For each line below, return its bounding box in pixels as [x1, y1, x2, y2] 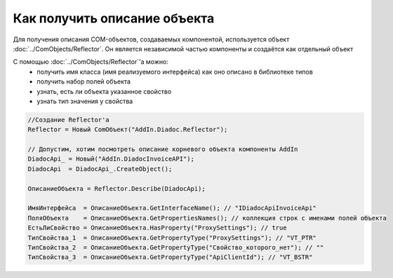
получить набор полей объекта [36, 77, 131, 86]
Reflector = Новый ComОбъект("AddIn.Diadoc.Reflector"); [27, 126, 228, 133]
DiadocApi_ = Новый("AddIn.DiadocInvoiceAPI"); [27, 155, 194, 163]
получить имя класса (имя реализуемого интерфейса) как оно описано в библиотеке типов [36, 67, 314, 76]
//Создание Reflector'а [27, 116, 110, 124]
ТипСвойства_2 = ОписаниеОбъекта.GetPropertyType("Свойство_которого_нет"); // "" [27, 243, 324, 251]
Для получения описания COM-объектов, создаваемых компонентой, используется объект [13, 35, 290, 44]
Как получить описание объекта [13, 11, 215, 26]
